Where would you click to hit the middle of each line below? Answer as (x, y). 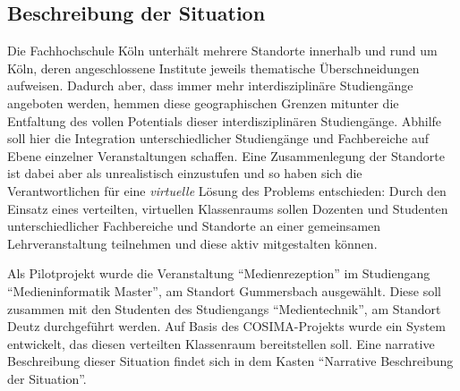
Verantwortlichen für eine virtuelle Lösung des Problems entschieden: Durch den (227, 190)
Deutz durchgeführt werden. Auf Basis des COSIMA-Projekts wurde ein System (226, 326)
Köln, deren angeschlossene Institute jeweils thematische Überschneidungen (213, 68)
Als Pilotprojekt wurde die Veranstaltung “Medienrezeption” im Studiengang (219, 273)
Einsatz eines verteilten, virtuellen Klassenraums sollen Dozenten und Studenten (228, 208)
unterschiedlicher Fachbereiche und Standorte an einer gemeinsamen (194, 226)
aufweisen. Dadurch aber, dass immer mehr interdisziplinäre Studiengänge (210, 85)
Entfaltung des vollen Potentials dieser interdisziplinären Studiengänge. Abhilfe (225, 120)
